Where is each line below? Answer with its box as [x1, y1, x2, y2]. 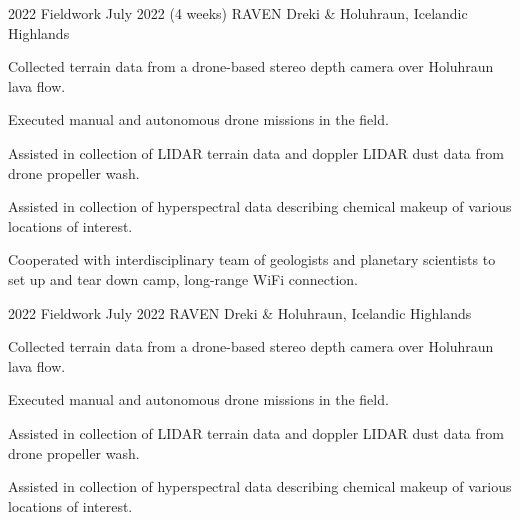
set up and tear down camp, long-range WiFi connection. [8, 268, 358, 289]
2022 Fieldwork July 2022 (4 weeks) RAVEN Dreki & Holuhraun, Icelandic [8, 3, 468, 23]
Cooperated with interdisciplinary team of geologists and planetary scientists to [8, 249, 496, 270]
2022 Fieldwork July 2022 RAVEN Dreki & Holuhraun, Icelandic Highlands [8, 302, 472, 323]
